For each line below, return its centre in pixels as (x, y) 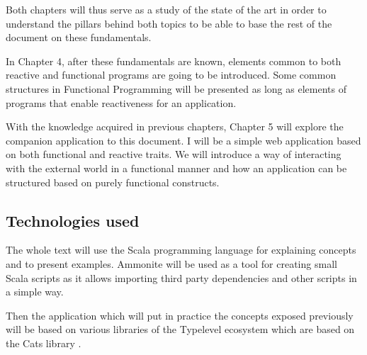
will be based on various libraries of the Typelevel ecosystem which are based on (180, 329)
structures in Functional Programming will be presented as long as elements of (176, 88)
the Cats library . (44, 343)
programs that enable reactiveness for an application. (121, 102)
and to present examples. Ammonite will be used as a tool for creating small (171, 263)
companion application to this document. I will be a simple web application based (183, 140)
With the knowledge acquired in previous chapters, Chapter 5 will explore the (175, 126)
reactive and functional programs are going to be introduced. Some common (171, 75)
